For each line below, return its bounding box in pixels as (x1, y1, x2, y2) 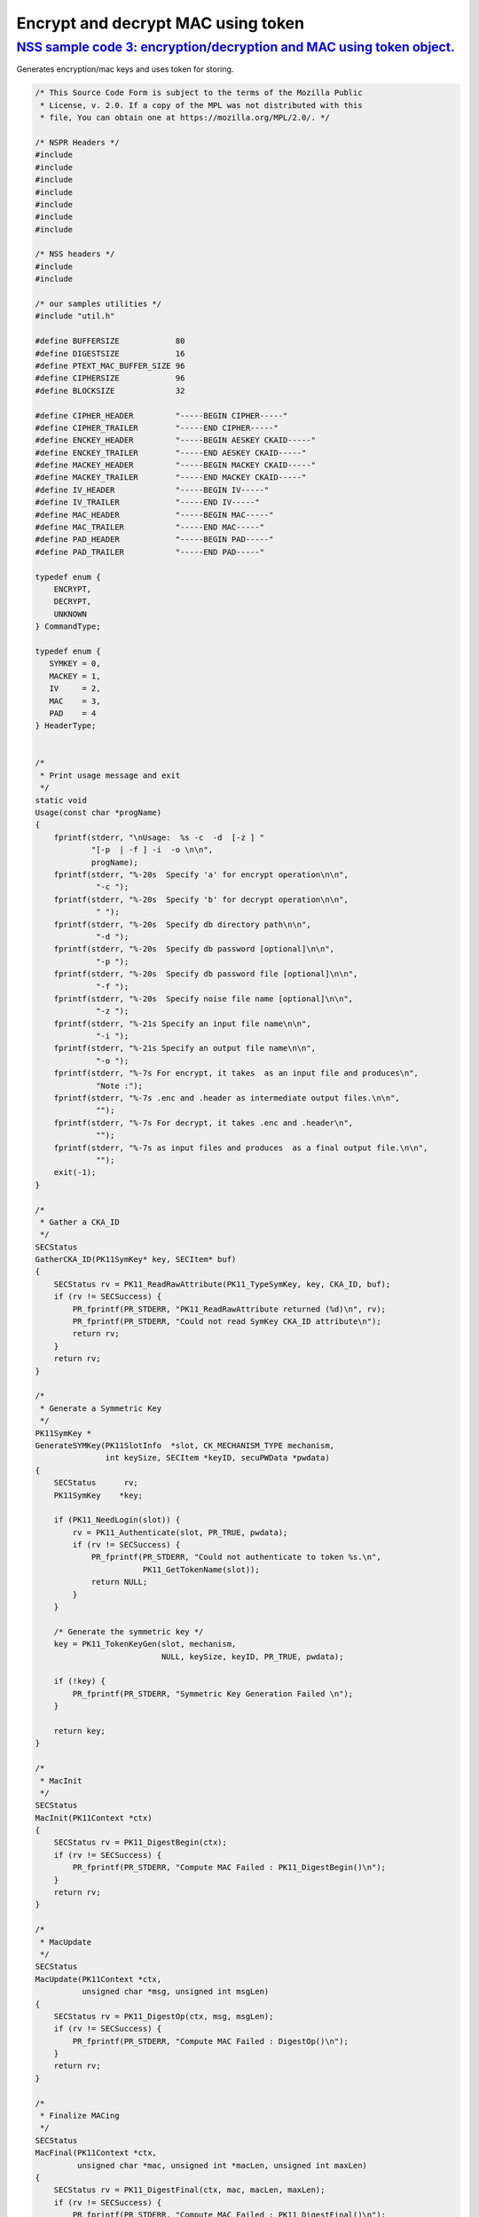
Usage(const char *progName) (35, 808, 162, 818)
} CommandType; (35, 622, 101, 631)
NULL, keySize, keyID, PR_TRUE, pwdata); (161, 1651, 344, 1662)
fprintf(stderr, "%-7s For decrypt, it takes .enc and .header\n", (53, 1117, 354, 1128)
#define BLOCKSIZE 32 (35, 386, 185, 396)
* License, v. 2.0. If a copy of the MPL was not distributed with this (40, 100, 363, 110)
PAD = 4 (49, 708, 97, 718)
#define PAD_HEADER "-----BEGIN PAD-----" (35, 535, 274, 544)
